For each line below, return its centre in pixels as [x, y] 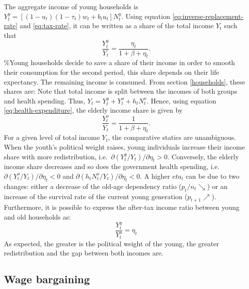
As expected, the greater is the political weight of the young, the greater [112, 243]
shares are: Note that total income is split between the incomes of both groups [121, 91]
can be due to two [212, 176]
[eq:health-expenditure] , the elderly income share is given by [93, 110]
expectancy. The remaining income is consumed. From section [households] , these [124, 81]
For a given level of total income [52, 137]
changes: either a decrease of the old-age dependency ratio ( [93, 186]
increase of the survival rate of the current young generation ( [96, 196]
